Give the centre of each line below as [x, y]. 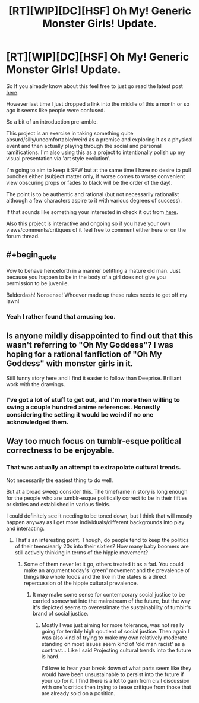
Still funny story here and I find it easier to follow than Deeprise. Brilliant [94, 378]
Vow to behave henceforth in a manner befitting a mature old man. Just [93, 270]
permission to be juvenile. [38, 283]
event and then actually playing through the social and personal [84, 146]
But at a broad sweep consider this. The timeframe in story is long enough [97, 492]
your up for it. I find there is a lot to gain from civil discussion [116, 681]
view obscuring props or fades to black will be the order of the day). [89, 182]
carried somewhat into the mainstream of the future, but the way [112, 601]
